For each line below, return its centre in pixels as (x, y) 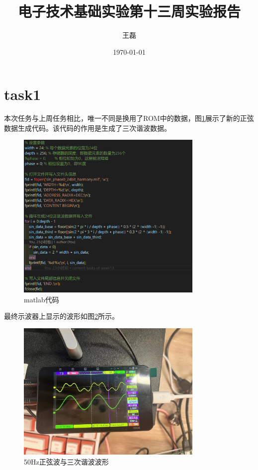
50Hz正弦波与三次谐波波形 (66, 461)
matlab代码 (42, 299)
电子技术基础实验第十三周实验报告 (129, 11)
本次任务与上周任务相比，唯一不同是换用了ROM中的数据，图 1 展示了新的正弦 (129, 118)
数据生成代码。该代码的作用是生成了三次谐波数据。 (87, 128)
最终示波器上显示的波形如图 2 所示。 (61, 316)
